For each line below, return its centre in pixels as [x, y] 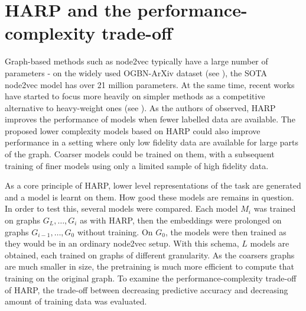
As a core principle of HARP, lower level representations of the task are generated [153, 185]
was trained [275, 208]
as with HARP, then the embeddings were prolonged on [181, 220]
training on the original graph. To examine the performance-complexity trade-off [151, 278]
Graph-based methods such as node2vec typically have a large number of [136, 61]
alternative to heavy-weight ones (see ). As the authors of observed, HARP [140, 107]
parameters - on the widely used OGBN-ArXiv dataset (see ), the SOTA [136, 72]
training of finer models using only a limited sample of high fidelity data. [137, 165]
